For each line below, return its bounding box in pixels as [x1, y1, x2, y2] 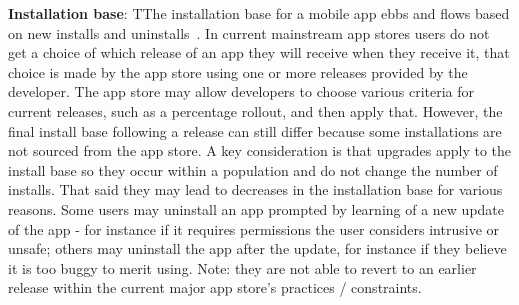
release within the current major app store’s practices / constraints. [8, 277, 422, 298]
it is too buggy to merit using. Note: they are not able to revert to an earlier [8, 257, 477, 278]
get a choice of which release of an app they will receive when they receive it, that [8, 42, 510, 63]
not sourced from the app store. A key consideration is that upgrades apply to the [8, 140, 512, 161]
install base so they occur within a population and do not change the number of [8, 159, 498, 180]
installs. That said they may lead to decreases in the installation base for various [8, 179, 503, 200]
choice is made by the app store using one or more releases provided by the [8, 61, 468, 82]
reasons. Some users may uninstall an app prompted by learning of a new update [8, 198, 505, 219]
